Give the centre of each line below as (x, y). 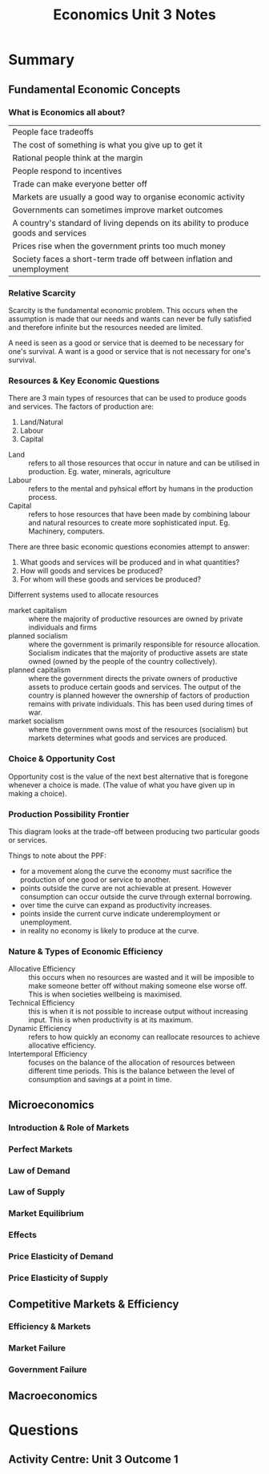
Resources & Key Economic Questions (84, 381)
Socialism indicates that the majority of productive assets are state (138, 653)
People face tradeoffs (53, 131)
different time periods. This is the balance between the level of (131, 1071)
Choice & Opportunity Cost (62, 759)
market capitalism (38, 610)
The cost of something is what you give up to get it (107, 144)
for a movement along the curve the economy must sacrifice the (126, 872)
